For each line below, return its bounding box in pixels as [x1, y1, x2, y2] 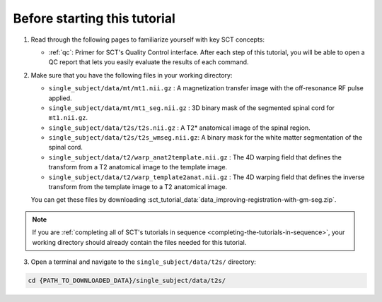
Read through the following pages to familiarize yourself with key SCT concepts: [30, 35, 265, 44]
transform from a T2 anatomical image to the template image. [48, 163, 228, 171]
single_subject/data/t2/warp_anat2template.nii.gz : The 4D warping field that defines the [48, 152, 342, 162]
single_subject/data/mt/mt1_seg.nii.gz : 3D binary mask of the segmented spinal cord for [48, 103, 335, 112]
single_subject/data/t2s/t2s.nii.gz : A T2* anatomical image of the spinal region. [48, 123, 311, 132]
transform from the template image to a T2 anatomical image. [48, 183, 228, 191]
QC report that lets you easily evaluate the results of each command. [48, 58, 249, 66]
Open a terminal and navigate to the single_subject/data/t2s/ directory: [30, 258, 256, 266]
